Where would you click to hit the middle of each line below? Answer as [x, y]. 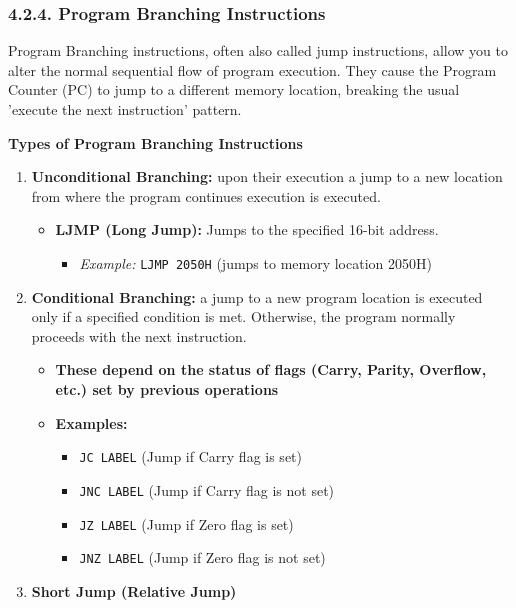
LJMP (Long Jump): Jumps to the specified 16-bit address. [247, 229]
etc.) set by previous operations [167, 389]
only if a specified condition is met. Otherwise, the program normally [243, 316]
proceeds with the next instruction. [139, 335]
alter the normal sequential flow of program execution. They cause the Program [252, 69]
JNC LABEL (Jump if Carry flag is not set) [207, 489]
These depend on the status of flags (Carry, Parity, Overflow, [271, 369]
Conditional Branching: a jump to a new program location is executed [257, 296]
